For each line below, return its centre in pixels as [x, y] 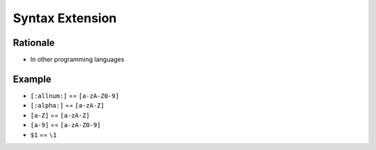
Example [32, 79]
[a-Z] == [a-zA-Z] [60, 115]
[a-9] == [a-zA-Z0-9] [65, 125]
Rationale [34, 43]
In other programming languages [77, 60]
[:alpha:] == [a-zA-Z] [67, 106]
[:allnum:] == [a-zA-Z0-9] [75, 95]
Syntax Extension [65, 18]
